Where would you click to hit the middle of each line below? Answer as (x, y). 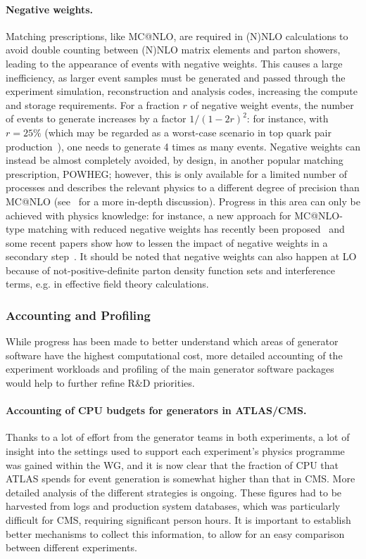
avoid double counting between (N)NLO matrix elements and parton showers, (173, 50)
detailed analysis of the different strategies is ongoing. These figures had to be (174, 492)
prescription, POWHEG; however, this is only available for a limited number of (177, 173)
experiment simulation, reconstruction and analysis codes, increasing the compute (182, 91)
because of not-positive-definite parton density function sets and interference (170, 270)
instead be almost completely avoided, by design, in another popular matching (175, 160)
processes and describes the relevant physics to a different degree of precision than (183, 187)
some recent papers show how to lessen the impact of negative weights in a (167, 242)
